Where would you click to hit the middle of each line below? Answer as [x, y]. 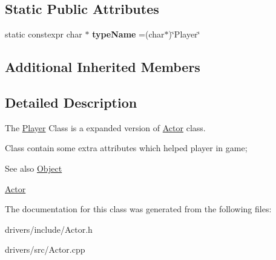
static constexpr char [44, 34]
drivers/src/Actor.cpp [45, 249]
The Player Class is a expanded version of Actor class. [105, 127]
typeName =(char [128, 34]
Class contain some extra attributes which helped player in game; [126, 148]
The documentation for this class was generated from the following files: [138, 209]
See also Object [34, 168]
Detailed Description [71, 102]
